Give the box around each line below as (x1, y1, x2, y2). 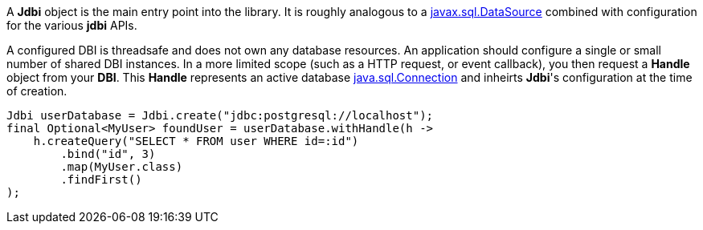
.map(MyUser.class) (60, 160, 183, 173)
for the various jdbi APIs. (6, 18, 137, 32)
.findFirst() (60, 173, 142, 186)
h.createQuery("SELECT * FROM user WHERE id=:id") (33, 135, 359, 147)
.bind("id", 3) (60, 147, 156, 160)
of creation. (6, 84, 67, 98)
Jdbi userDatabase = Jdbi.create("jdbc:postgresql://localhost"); (6, 109, 434, 122)
